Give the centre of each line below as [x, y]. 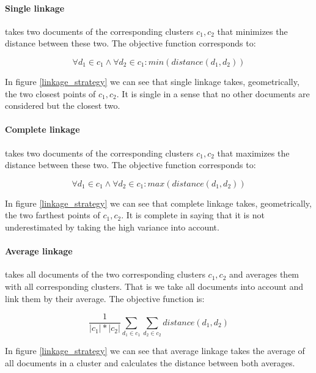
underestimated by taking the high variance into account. [112, 227]
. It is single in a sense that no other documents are [213, 93]
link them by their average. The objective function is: [105, 298]
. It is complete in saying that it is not [193, 215]
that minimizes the [252, 31]
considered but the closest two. [63, 105]
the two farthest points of [53, 215]
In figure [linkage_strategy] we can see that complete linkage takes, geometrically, [158, 203]
